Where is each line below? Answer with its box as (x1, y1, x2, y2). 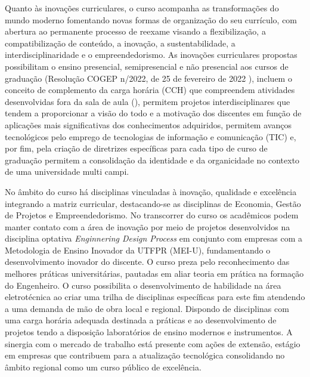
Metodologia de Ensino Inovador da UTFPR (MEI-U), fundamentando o (5, 243, 271, 256)
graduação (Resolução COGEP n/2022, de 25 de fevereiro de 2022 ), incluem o (5, 72, 292, 84)
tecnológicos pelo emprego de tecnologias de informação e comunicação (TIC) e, (5, 130, 296, 143)
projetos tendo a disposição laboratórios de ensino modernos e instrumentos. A (5, 326, 293, 338)
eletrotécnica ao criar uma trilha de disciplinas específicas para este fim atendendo (5, 291, 305, 303)
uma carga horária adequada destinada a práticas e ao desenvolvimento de (5, 314, 277, 326)
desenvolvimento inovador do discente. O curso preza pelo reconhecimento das (5, 255, 290, 268)
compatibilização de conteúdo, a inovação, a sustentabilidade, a (5, 36, 235, 49)
